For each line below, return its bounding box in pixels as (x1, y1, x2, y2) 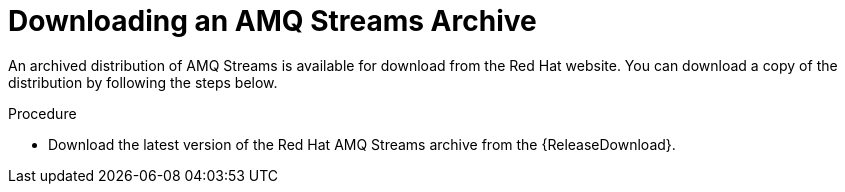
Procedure (8, 104, 77, 122)
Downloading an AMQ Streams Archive (8, 4, 537, 38)
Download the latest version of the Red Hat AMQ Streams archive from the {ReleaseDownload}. (48, 135, 676, 153)
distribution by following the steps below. (8, 73, 278, 91)
